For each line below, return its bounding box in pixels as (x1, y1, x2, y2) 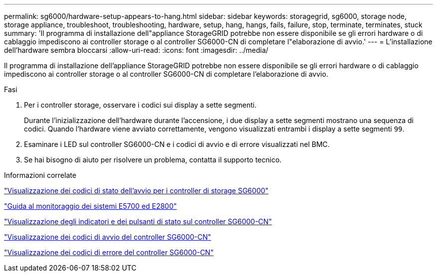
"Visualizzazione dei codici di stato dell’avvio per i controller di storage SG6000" (4, 186, 269, 195)
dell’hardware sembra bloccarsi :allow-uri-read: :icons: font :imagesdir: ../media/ (4, 46, 268, 54)
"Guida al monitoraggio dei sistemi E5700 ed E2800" (4, 202, 177, 210)
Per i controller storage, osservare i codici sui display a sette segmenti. (24, 101, 257, 109)
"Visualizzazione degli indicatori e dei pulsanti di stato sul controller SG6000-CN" (4, 217, 272, 226)
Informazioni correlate (4, 171, 76, 179)
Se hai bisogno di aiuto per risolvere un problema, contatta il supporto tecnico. (24, 155, 282, 164)
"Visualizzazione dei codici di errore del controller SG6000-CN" (4, 248, 214, 257)
